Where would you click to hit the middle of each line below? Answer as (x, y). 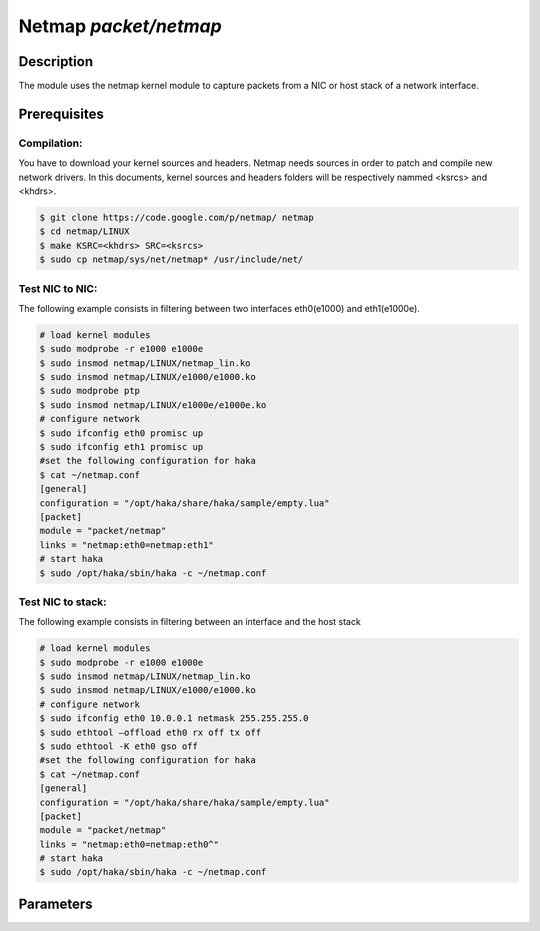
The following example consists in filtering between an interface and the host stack (190, 622)
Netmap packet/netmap (120, 26)
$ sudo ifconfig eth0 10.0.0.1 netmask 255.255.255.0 (174, 718)
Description (56, 61)
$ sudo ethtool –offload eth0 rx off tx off (150, 732)
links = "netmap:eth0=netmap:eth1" (126, 544)
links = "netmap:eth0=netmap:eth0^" (129, 844)
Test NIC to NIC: (58, 288)
